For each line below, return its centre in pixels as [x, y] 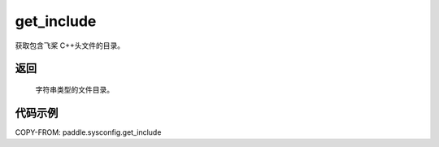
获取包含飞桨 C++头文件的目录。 [70, 45]
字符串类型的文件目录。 [74, 89]
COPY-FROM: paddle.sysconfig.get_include [88, 132]
